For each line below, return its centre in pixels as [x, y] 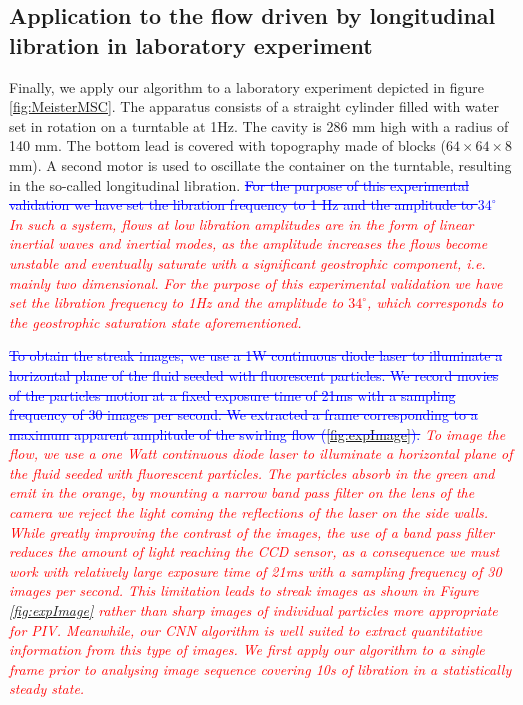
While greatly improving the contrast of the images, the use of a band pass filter [252, 531]
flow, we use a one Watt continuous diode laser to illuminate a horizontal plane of [261, 453]
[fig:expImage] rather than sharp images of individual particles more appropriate [253, 610]
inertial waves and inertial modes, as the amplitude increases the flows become [248, 243]
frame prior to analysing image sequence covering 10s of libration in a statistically [260, 668]
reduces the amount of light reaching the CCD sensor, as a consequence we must [254, 551]
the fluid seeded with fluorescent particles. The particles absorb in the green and [252, 472]
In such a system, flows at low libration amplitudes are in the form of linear [241, 223]
